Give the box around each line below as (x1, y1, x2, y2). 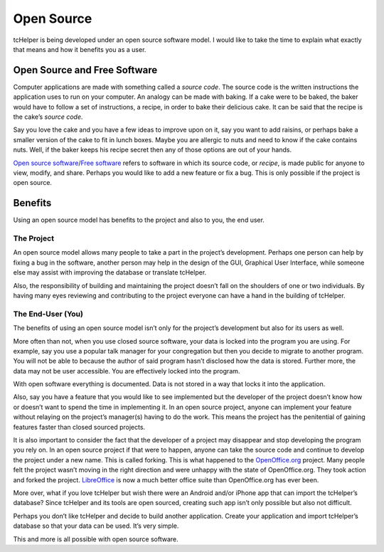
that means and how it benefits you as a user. (13, 45, 146, 53)
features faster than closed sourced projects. (13, 423, 146, 431)
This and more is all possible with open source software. (13, 534, 178, 543)
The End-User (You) (13, 309, 83, 319)
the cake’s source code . (13, 112, 83, 121)
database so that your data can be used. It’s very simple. (13, 521, 179, 530)
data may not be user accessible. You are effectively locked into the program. (13, 366, 240, 375)
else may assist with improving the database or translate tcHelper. (13, 268, 207, 277)
